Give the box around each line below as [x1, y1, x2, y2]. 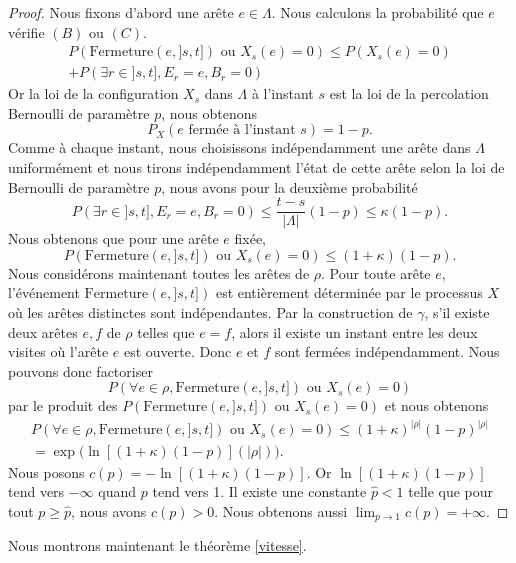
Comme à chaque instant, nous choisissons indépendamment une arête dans [8, 137, 471, 158]
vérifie [8, 21, 45, 42]
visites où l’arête [8, 341, 109, 362]
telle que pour [408, 481, 494, 502]
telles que [137, 321, 195, 342]
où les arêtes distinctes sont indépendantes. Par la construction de [8, 302, 413, 323]
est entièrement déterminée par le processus [215, 282, 483, 303]
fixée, [234, 228, 266, 249]
